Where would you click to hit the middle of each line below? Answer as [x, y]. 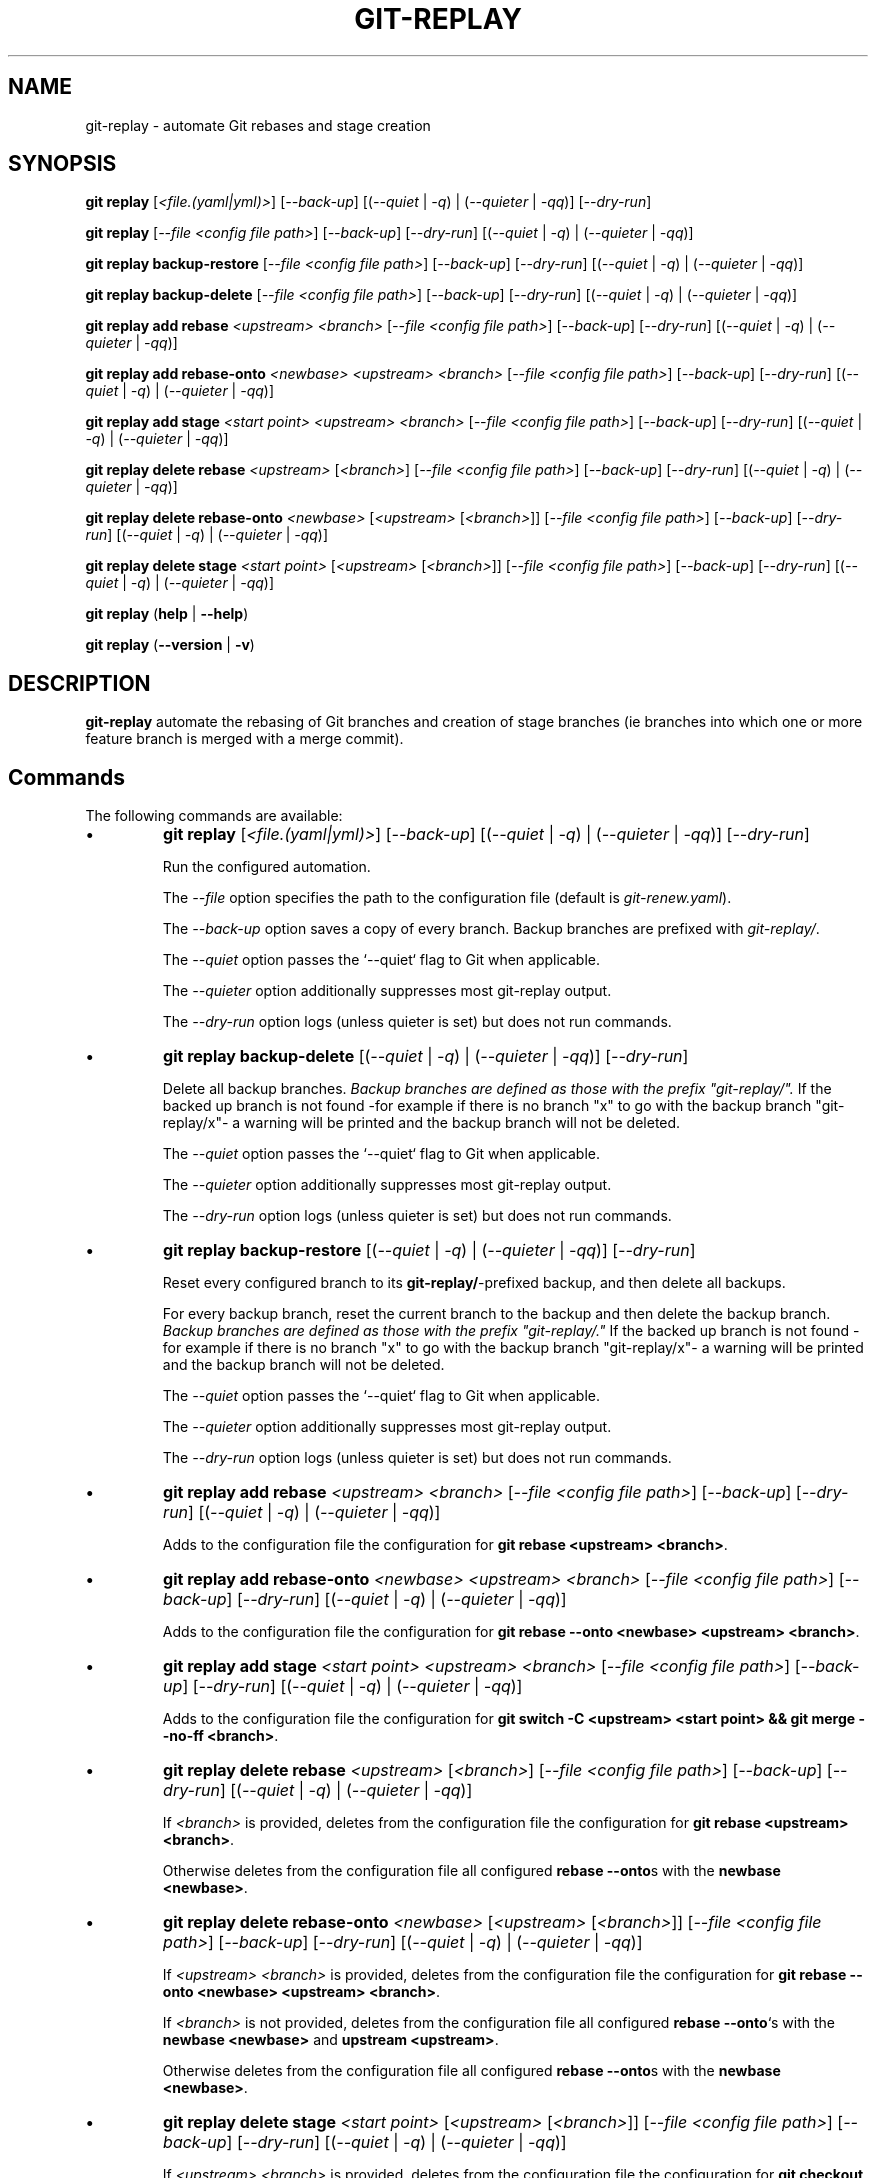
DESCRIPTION [79, 683]
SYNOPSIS [62, 164]
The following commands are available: [214, 816]
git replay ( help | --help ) [167, 614]
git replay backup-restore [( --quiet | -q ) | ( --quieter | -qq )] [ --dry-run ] [429, 1250]
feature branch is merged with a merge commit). [244, 739]
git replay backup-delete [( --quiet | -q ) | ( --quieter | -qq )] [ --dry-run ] [426, 1056]
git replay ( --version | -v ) [170, 645]
